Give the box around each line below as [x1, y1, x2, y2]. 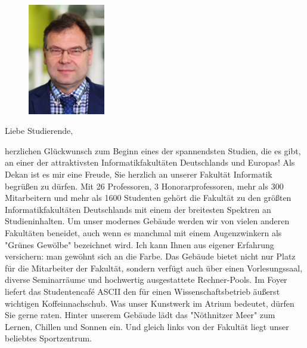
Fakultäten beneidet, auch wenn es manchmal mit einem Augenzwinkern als [5, 227, 282, 239]
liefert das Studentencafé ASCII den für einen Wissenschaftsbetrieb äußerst [5, 285, 280, 298]
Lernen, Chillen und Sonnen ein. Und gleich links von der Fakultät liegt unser [5, 320, 289, 332]
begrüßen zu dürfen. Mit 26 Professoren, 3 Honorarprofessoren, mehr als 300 [5, 179, 284, 192]
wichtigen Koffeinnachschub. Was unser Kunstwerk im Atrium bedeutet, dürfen [5, 297, 294, 309]
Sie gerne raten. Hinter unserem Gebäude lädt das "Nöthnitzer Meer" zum [5, 309, 275, 321]
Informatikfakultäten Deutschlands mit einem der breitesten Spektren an [5, 203, 271, 215]
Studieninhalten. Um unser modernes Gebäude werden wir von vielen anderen [5, 215, 290, 227]
